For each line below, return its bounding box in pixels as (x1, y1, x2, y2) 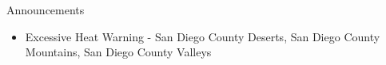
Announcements (6, 2, 85, 17)
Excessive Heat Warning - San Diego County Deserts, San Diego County (25, 28, 380, 44)
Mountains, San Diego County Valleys (25, 44, 212, 60)
